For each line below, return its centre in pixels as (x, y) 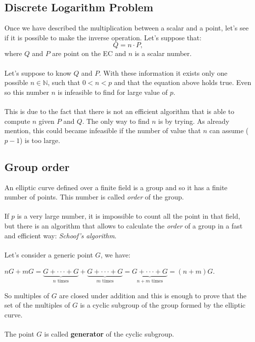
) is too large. (40, 140)
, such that (64, 82)
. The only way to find (116, 121)
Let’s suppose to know (38, 72)
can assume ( (229, 130)
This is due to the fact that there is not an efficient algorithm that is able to (119, 111)
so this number (27, 92)
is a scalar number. (163, 53)
